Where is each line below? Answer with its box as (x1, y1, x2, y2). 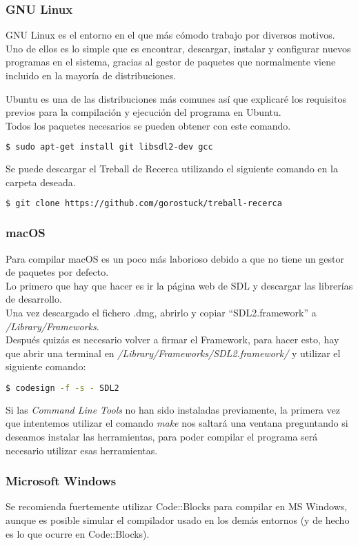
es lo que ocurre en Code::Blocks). (6, 526, 150, 540)
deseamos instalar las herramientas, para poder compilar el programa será (6, 429, 318, 443)
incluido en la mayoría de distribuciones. (6, 68, 177, 82)
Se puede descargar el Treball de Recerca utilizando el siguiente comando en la (6, 161, 338, 176)
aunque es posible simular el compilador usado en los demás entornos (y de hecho (6, 512, 350, 527)
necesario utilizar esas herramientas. (6, 443, 158, 457)
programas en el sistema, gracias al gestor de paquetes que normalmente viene (6, 54, 336, 69)
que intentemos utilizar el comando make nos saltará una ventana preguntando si (6, 416, 348, 430)
